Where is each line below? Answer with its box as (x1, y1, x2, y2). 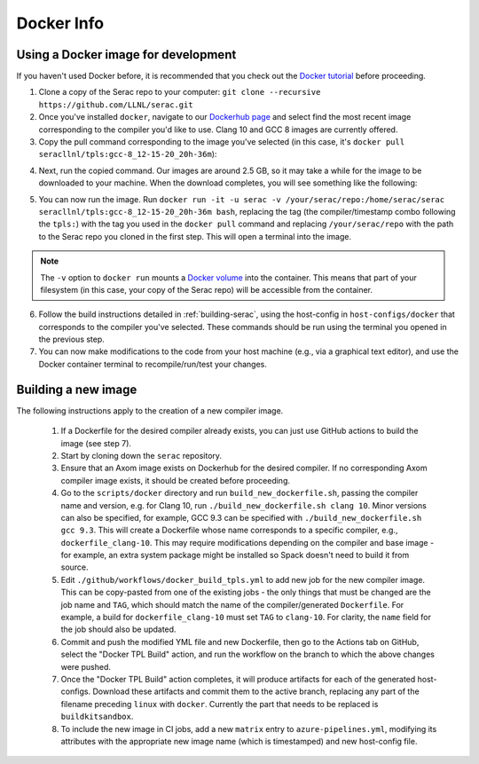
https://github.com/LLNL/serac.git (38, 99, 194, 110)
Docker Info (16, 13, 105, 33)
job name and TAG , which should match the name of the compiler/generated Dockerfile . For (60, 599, 404, 610)
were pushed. (60, 661, 111, 672)
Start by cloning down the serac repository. (60, 450, 222, 461)
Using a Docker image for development (16, 47, 237, 62)
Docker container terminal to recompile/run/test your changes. (38, 358, 268, 369)
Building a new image (16, 382, 137, 397)
